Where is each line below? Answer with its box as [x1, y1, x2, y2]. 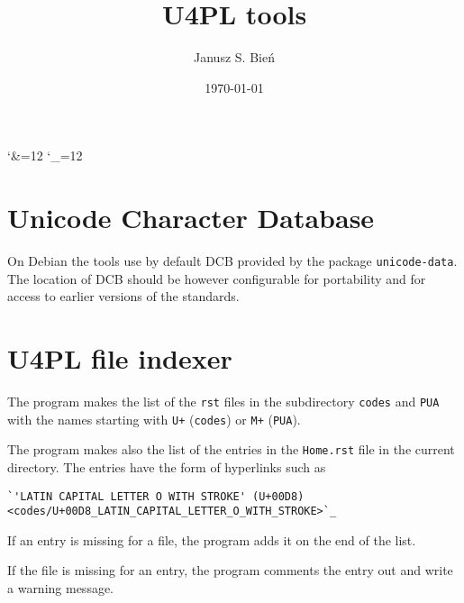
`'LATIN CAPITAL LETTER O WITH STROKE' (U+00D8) [7, 489, 305, 503]
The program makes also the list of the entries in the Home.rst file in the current [7, 440, 455, 459]
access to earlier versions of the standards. [7, 287, 240, 306]
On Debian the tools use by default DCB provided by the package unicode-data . [7, 251, 458, 270]
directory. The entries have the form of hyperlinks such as [7, 457, 326, 476]
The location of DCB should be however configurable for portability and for [7, 269, 426, 288]
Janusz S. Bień [194, 48, 275, 67]
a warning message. [7, 579, 114, 598]
